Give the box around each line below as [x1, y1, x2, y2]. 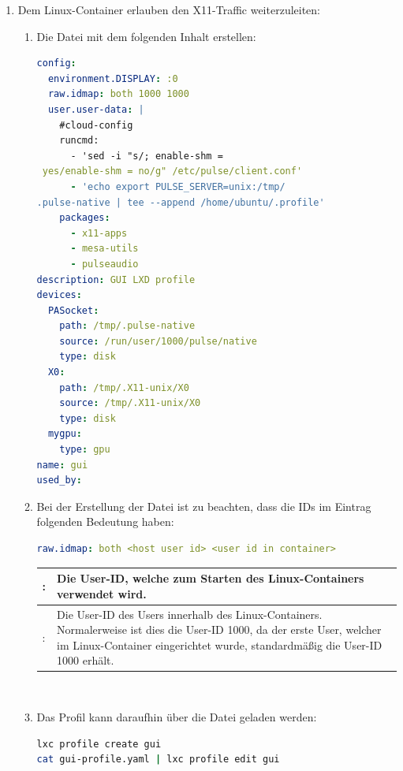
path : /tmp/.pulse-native [59, 320, 196, 332]
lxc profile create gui [36, 738, 162, 750]
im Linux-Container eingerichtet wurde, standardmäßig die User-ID [57, 636, 382, 653]
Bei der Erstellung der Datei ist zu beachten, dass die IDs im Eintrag [36, 497, 371, 514]
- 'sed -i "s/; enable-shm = [70, 150, 223, 162]
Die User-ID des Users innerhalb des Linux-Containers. [57, 605, 323, 622]
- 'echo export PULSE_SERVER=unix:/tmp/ [70, 181, 285, 192]
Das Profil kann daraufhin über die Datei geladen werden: [36, 709, 317, 724]
